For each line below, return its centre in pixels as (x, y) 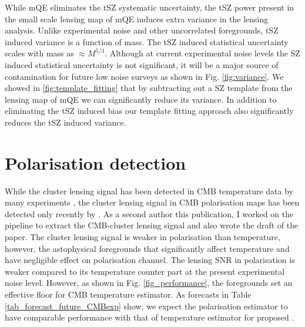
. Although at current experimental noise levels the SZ (202, 53)
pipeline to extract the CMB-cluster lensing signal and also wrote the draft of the (152, 225)
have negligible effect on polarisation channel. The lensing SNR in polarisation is (150, 260)
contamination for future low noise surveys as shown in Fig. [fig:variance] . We (144, 76)
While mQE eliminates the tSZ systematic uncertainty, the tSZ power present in (150, 7)
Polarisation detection (95, 162)
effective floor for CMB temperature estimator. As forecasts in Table (128, 294)
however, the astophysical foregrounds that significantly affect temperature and (147, 248)
